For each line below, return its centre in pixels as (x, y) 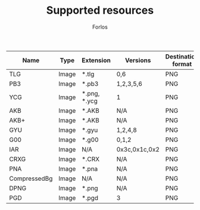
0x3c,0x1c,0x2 (138, 149)
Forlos (100, 27)
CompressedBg (31, 178)
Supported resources (100, 10)
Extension (96, 60)
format (182, 64)
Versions (138, 60)
